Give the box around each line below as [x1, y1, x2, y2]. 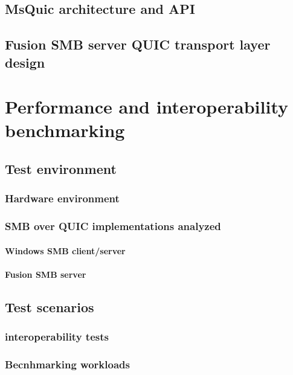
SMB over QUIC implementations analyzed [5, 219, 221, 234]
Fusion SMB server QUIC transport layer [5, 35, 271, 54]
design [5, 53, 45, 71]
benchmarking [5, 118, 125, 143]
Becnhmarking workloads [5, 356, 130, 371]
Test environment [5, 159, 117, 178]
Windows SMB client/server [5, 244, 126, 257]
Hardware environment [5, 191, 120, 206]
